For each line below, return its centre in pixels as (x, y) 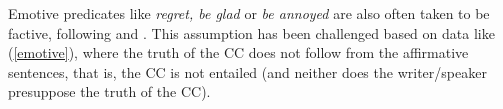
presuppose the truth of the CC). (109, 91)
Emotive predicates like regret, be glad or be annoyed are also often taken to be (249, 13)
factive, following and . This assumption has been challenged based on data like (251, 32)
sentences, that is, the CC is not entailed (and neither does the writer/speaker (247, 71)
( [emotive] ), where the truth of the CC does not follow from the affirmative (238, 52)
